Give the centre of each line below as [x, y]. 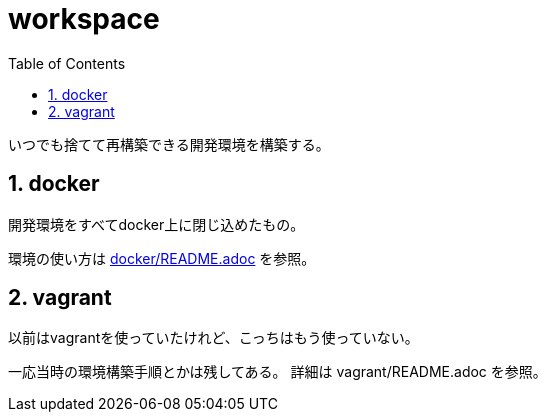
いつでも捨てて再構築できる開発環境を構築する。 [169, 144]
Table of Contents [67, 63]
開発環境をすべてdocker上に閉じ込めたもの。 [156, 224]
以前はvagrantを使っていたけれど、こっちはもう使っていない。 [213, 338]
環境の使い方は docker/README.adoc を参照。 [162, 258]
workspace [84, 19]
